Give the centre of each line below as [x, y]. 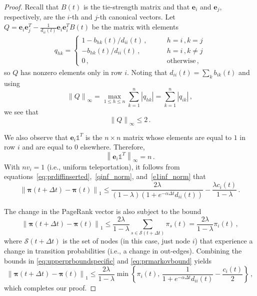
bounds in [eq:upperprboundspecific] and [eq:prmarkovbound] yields [108, 260]
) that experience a [224, 241]
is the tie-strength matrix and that [136, 6]
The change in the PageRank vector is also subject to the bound [103, 211]
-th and [81, 17]
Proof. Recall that [31, 6]
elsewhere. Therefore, [112, 147]
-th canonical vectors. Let [136, 17]
